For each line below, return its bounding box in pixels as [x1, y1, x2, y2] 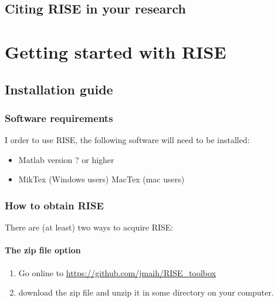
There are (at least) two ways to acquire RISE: [5, 221, 174, 233]
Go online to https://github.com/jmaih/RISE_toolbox [18, 266, 216, 279]
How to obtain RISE [5, 198, 104, 212]
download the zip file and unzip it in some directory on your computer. [18, 286, 274, 298]
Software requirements [5, 110, 113, 125]
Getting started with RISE [5, 39, 226, 63]
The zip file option [5, 244, 81, 256]
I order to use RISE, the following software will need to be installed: [5, 134, 250, 146]
